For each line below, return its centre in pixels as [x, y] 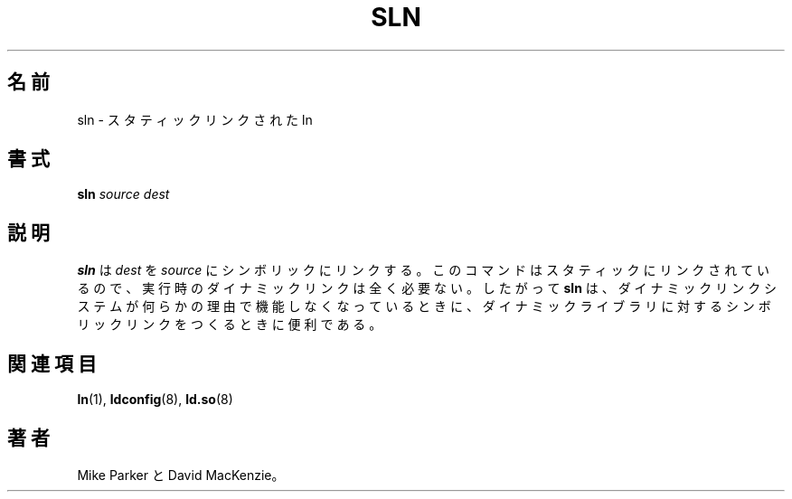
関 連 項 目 [52, 363]
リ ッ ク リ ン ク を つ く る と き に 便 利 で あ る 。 [230, 325]
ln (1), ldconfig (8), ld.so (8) [155, 400]
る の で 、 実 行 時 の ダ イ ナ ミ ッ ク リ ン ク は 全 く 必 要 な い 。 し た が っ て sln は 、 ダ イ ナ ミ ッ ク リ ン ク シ [427, 288]
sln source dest [123, 194]
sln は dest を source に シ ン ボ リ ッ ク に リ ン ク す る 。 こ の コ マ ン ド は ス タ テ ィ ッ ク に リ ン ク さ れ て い [424, 270]
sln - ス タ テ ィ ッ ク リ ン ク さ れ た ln [195, 119]
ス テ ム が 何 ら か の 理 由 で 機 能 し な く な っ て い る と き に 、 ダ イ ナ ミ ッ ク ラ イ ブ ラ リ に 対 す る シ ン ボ [424, 306]
